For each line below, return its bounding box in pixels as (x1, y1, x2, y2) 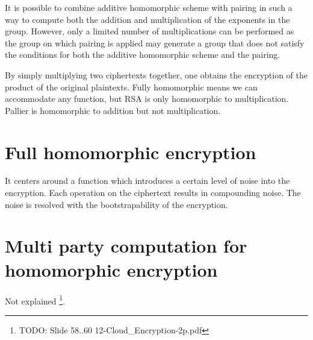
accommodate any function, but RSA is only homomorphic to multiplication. (5, 92, 289, 105)
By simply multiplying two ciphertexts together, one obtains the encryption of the (5, 68, 308, 81)
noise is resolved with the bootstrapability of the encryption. (5, 198, 228, 210)
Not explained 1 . (5, 292, 65, 307)
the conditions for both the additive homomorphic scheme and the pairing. (5, 48, 280, 61)
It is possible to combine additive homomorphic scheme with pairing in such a (5, 1, 293, 13)
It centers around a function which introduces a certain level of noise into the (5, 174, 290, 187)
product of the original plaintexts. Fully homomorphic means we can (5, 80, 258, 93)
